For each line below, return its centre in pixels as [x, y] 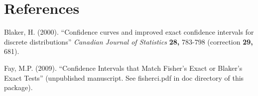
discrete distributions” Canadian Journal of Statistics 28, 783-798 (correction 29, [129, 41]
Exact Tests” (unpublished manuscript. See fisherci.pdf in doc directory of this [124, 77]
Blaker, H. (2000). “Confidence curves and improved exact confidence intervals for [129, 32]
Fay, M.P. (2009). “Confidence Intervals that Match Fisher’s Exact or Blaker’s [123, 68]
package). [18, 87]
